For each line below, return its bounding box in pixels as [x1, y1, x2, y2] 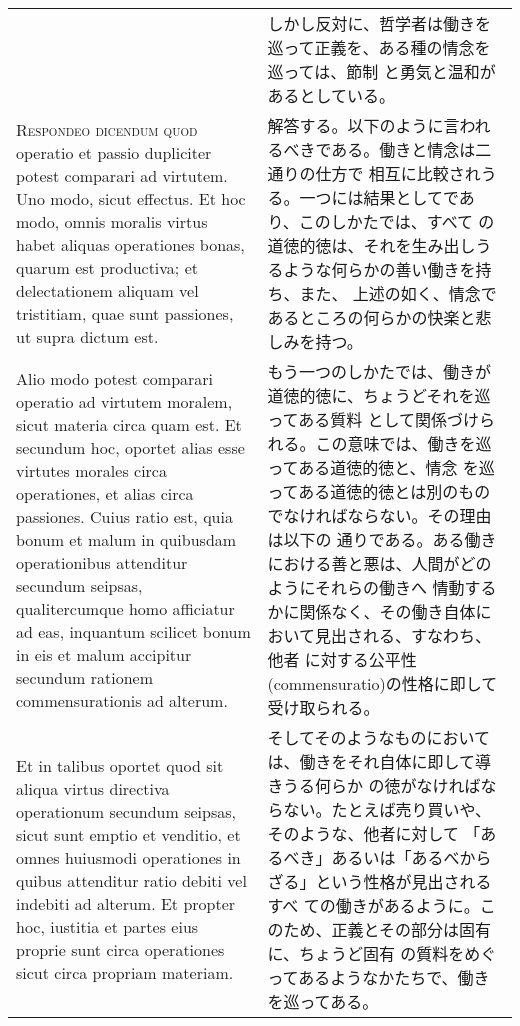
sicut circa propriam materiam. [16, 961, 234, 984]
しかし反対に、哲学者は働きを [267, 12, 491, 35]
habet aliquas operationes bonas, [16, 233, 245, 256]
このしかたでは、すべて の [298, 210, 495, 233]
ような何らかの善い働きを [283, 258, 476, 281]
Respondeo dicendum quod [16, 118, 198, 141]
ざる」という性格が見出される [267, 870, 492, 893]
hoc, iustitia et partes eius [16, 915, 199, 938]
